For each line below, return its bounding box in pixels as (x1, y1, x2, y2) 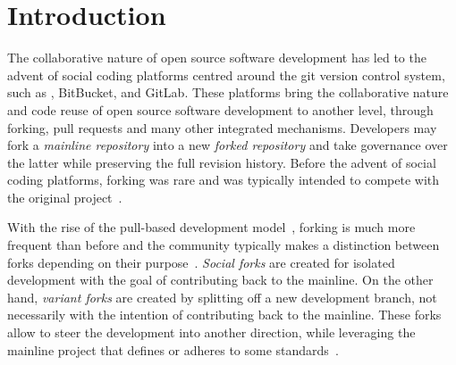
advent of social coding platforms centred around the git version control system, (7, 65, 445, 84)
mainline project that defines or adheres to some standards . (7, 340, 339, 359)
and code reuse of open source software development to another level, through (7, 100, 434, 119)
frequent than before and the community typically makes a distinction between (7, 236, 440, 254)
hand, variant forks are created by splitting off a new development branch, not (7, 287, 437, 306)
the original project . (7, 187, 122, 206)
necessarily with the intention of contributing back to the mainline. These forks (7, 305, 442, 324)
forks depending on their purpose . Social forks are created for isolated (7, 253, 395, 271)
